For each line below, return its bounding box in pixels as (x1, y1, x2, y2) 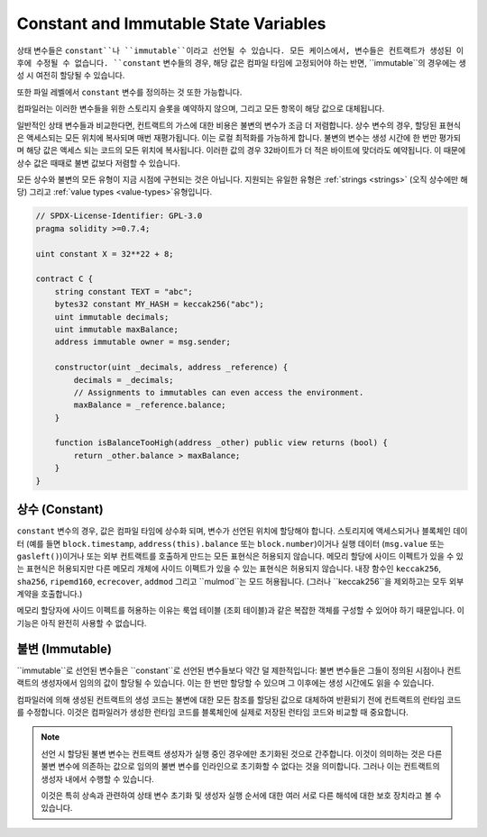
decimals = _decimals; (73, 375, 175, 385)
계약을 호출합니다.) (16, 588, 83, 599)
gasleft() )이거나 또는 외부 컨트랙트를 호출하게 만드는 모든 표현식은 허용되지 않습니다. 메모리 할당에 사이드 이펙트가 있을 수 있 (16, 550, 464, 561)
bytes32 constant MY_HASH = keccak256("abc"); (54, 299, 265, 310)
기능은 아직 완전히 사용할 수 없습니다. (16, 617, 147, 628)
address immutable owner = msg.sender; (54, 337, 232, 347)
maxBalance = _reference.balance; (73, 400, 226, 410)
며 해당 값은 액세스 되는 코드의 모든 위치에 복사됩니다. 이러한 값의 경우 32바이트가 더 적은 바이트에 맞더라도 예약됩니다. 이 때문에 (16, 145, 466, 156)
